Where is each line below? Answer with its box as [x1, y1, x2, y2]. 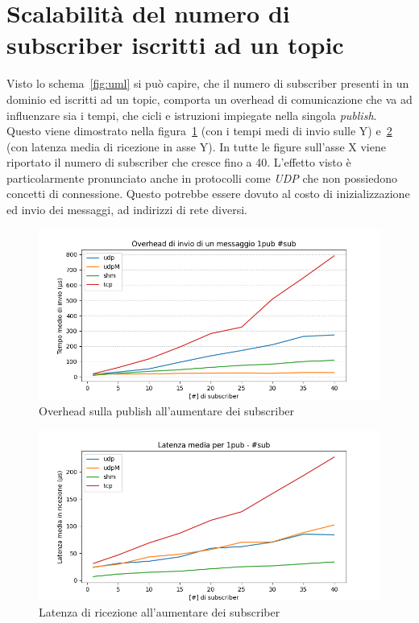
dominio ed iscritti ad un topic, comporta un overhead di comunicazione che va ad [6, 90, 413, 107]
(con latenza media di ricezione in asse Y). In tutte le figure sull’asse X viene [6, 138, 386, 155]
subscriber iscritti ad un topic [6, 28, 344, 61]
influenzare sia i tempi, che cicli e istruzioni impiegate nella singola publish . [6, 106, 377, 123]
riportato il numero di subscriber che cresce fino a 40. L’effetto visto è [6, 154, 351, 171]
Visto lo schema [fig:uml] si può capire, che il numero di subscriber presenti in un [6, 75, 409, 92]
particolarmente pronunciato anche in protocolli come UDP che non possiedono [6, 169, 398, 186]
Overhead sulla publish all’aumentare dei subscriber [39, 402, 295, 419]
